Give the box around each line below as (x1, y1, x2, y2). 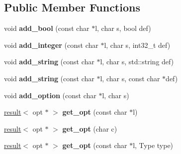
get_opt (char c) (62, 123, 117, 134)
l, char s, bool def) (95, 23, 151, 33)
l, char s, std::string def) (100, 56, 174, 67)
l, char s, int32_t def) (104, 39, 171, 50)
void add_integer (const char (4, 39, 98, 50)
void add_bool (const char (4, 23, 90, 33)
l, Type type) (133, 140, 174, 151)
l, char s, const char (100, 73, 160, 83)
